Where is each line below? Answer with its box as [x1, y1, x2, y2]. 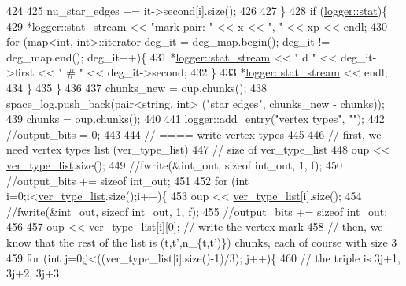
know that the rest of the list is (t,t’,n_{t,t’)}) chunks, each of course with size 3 [6, 233, 397, 250]
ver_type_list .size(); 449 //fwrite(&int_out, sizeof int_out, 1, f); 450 [6, 156, 342, 173]
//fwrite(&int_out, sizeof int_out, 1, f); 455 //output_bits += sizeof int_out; [6, 202, 388, 219]
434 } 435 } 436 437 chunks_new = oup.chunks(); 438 [6, 79, 268, 95]
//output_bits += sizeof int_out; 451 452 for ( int [6, 172, 249, 188]
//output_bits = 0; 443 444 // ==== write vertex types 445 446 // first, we [6, 125, 382, 142]
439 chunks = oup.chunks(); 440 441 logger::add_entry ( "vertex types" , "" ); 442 [6, 110, 385, 127]
